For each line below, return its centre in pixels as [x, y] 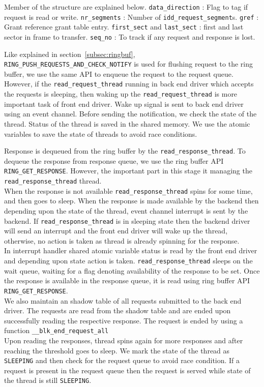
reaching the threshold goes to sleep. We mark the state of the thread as [117, 350]
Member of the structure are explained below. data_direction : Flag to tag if [126, 7]
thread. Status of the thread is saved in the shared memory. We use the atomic [127, 123]
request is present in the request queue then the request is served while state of [127, 370]
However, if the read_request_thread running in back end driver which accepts [129, 84]
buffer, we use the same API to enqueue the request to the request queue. [119, 73]
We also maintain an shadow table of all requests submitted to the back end [123, 300]
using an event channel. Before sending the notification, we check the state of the [130, 114]
